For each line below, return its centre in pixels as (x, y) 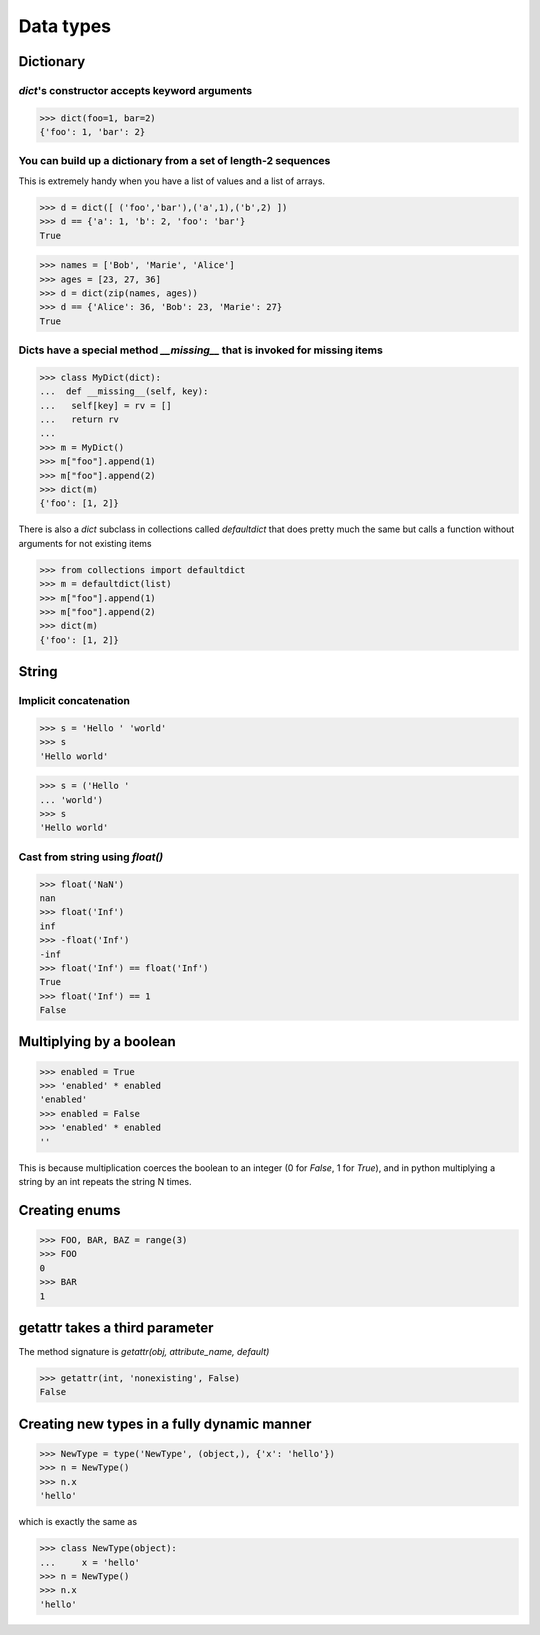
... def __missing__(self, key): (124, 391)
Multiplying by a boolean (97, 1041)
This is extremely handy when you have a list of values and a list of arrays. (171, 181)
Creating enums (69, 1210)
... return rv (79, 419)
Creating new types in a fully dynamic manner (165, 1423)
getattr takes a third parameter (116, 1327)
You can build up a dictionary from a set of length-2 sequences (174, 161)
